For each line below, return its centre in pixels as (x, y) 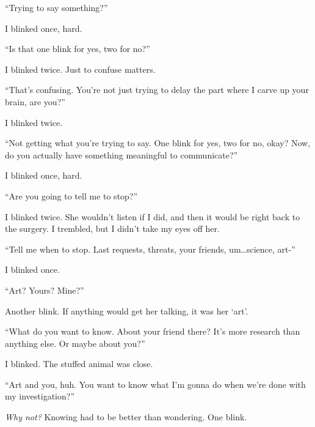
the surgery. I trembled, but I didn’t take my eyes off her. (112, 228)
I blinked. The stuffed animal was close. (79, 364)
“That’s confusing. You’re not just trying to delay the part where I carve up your (157, 90)
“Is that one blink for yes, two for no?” (78, 49)
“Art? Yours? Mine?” (45, 290)
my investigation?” (40, 396)
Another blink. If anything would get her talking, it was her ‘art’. (127, 310)
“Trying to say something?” (56, 7)
